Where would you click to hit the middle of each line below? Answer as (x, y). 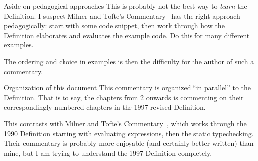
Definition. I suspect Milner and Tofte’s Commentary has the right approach (122, 16)
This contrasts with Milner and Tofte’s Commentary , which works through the (125, 123)
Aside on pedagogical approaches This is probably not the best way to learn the (126, 6)
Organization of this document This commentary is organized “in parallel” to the (128, 88)
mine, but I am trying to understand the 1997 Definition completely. (108, 152)
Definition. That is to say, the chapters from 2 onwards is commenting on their (124, 97)
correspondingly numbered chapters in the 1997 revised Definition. (105, 107)
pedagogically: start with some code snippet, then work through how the (114, 25)
